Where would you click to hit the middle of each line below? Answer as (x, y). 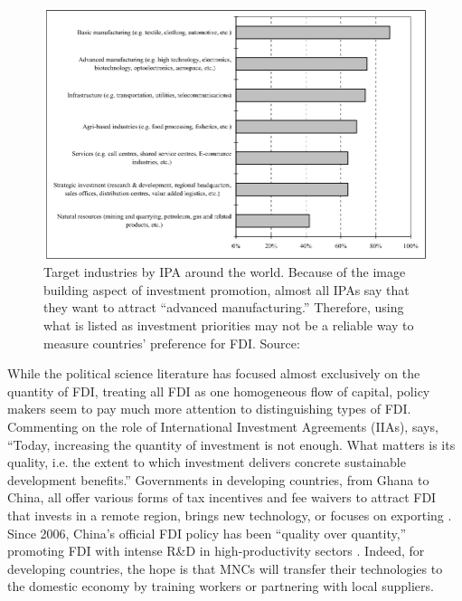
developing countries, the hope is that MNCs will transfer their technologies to (225, 568)
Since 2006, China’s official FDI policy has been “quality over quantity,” (207, 533)
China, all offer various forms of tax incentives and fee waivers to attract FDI (222, 497)
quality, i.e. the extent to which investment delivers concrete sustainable (207, 462)
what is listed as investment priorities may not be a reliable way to (229, 325)
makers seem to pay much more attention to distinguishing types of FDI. (209, 409)
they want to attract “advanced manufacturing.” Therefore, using (224, 307)
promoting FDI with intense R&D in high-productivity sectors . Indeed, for (216, 551)
